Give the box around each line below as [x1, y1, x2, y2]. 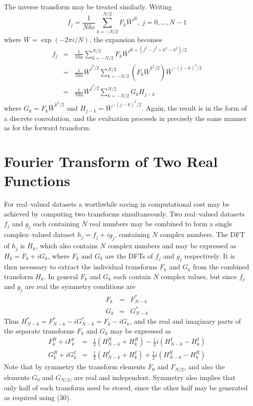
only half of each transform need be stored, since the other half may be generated [4, 382, 248, 393]
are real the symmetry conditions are [25, 281, 136, 291]
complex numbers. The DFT [160, 229, 245, 239]
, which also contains [36, 240, 98, 251]
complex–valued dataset [4, 229, 75, 239]
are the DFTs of [105, 250, 153, 261]
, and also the [184, 361, 225, 372]
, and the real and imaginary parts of [129, 316, 241, 326]
